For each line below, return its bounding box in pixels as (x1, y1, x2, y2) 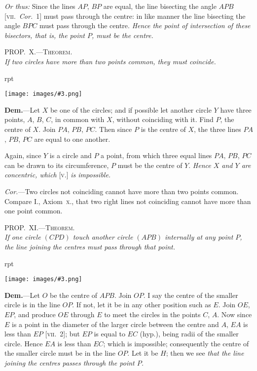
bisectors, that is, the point (4, 30, 85, 40)
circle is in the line (4, 299, 60, 310)
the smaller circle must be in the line (4, 348, 115, 358)
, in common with (51, 114, 105, 124)
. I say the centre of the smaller (143, 289, 238, 300)
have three (220, 104, 252, 115)
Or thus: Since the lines (4, 1, 75, 11)
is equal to (94, 329, 125, 339)
